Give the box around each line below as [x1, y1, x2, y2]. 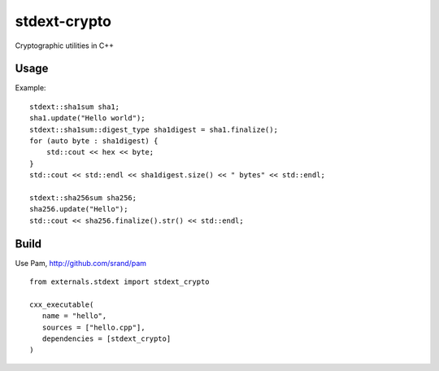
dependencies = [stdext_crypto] [41, 334, 172, 343]
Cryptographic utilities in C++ [15, 41, 114, 50]
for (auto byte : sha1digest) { [29, 137, 159, 146]
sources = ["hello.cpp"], [41, 322, 146, 332]
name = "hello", [41, 312, 107, 321]
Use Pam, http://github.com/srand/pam [15, 258, 146, 268]
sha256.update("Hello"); [29, 204, 128, 214]
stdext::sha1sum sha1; [29, 102, 120, 111]
